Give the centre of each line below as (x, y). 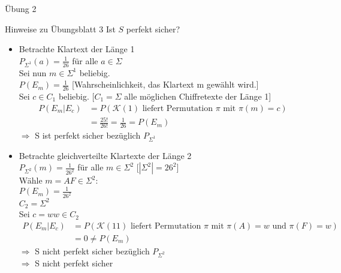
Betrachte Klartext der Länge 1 (77, 49)
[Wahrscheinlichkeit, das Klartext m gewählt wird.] (165, 84)
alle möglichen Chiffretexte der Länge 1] (198, 96)
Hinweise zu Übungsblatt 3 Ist (60, 28)
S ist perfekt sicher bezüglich (88, 135)
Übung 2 (21, 8)
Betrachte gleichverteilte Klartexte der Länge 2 (105, 155)
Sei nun (33, 72)
